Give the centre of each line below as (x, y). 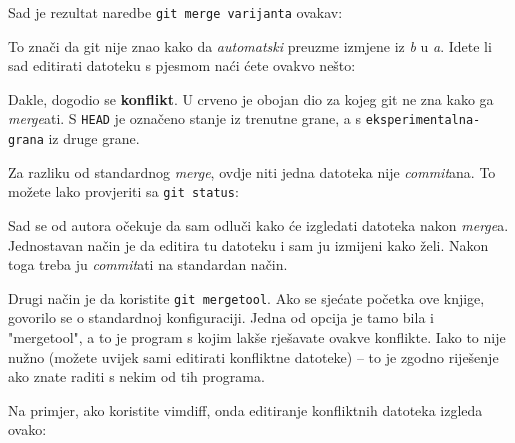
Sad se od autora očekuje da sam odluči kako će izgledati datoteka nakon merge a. (258, 225)
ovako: (27, 429)
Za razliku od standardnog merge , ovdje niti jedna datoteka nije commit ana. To (252, 171)
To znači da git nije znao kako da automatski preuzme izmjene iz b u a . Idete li (250, 45)
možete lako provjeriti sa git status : (123, 191)
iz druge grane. (94, 138)
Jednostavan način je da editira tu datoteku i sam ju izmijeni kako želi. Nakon (248, 244)
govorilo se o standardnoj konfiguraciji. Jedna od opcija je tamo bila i (221, 317)
